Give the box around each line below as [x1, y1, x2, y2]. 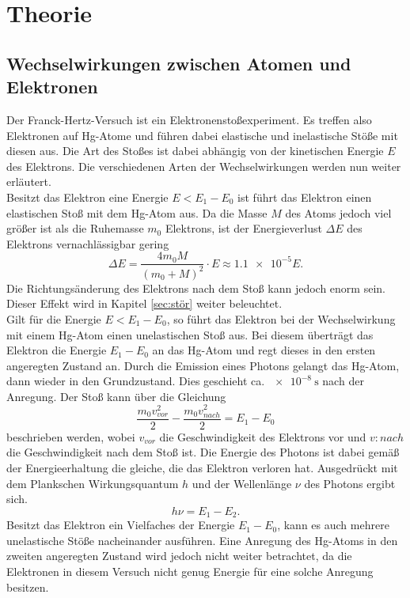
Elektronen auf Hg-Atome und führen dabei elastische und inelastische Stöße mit [6, 127, 398, 143]
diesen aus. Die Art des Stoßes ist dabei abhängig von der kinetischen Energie [6, 142, 384, 159]
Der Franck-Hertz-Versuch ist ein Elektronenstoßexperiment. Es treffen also [6, 111, 372, 127]
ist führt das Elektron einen [237, 188, 372, 205]
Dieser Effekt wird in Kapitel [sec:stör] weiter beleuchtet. [6, 295, 283, 312]
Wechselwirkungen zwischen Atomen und [6, 51, 351, 75]
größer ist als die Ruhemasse [6, 220, 144, 237]
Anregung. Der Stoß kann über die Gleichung [6, 388, 226, 404]
